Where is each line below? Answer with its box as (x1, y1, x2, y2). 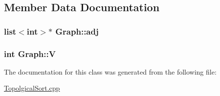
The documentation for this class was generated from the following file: (4, 66, 217, 77)
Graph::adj (55, 25, 99, 37)
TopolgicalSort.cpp (4, 83, 60, 93)
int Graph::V (4, 47, 56, 59)
